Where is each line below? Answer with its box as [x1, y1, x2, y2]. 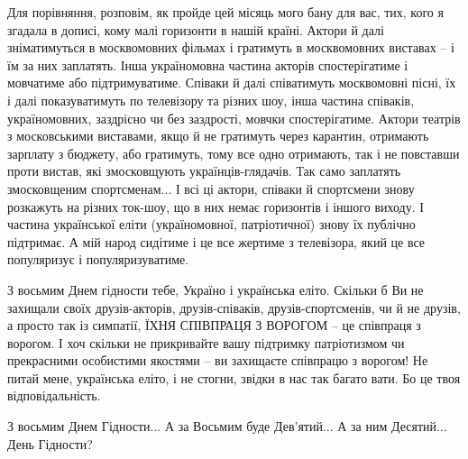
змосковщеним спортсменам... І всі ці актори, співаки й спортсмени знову [7, 179, 415, 197]
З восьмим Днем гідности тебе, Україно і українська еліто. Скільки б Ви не [7, 280, 424, 298]
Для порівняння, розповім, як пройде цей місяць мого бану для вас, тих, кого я [7, 3, 444, 21]
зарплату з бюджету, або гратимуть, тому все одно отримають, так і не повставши [7, 143, 460, 162]
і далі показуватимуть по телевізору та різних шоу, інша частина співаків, [7, 90, 415, 109]
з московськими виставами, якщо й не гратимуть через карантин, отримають [7, 126, 429, 145]
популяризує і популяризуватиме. [7, 250, 189, 269]
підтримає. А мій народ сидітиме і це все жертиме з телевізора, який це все [7, 232, 426, 251]
